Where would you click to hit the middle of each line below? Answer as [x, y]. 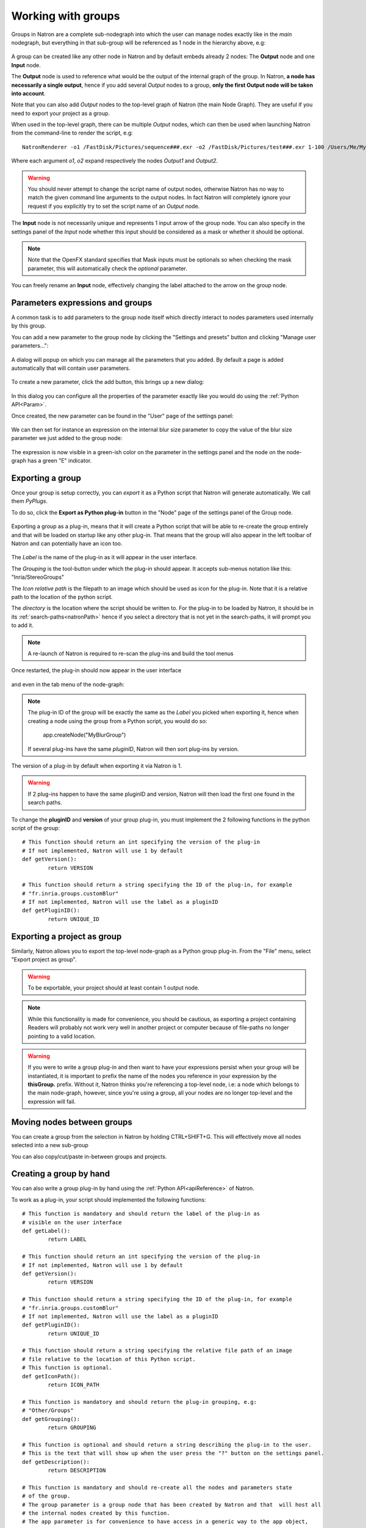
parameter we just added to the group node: [67, 438]
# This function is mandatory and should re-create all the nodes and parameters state [157, 1487]
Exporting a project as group [66, 936]
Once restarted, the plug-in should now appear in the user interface [96, 670]
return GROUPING [72, 1427]
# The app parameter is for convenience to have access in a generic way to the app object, [165, 1522]
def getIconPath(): [51, 1376]
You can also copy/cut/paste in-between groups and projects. [89, 1156]
